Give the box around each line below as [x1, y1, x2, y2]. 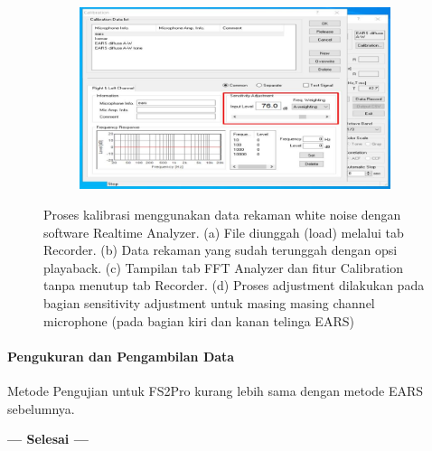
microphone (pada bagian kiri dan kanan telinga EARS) [43, 311, 354, 330]
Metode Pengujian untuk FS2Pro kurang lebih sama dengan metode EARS [7, 381, 424, 399]
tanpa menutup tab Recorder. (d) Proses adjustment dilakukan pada [43, 276, 425, 295]
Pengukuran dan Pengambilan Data [7, 346, 235, 365]
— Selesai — [7, 429, 89, 448]
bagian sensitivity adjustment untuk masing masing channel [43, 293, 375, 312]
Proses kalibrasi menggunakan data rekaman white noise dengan [43, 205, 401, 223]
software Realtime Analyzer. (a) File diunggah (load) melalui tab [43, 222, 404, 241]
